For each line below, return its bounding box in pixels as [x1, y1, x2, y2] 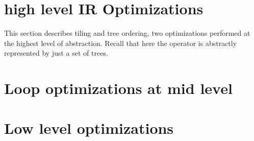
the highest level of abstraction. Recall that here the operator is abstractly [4, 37, 237, 48]
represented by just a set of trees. [4, 48, 108, 58]
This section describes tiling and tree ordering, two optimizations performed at [4, 28, 250, 38]
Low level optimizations [4, 118, 174, 138]
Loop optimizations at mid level [4, 78, 233, 99]
